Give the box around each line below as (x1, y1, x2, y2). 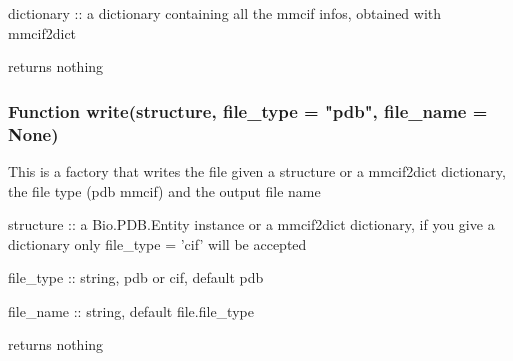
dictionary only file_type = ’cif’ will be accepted (8, 233, 307, 254)
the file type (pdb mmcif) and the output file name (8, 180, 321, 201)
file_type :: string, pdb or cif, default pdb (8, 267, 264, 288)
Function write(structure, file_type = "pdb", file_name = (8, 98, 488, 123)
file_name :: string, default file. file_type (8, 300, 254, 321)
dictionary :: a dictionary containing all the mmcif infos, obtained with (8, 3, 442, 23)
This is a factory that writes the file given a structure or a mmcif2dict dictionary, (8, 160, 506, 181)
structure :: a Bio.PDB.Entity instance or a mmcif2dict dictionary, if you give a (8, 214, 495, 235)
